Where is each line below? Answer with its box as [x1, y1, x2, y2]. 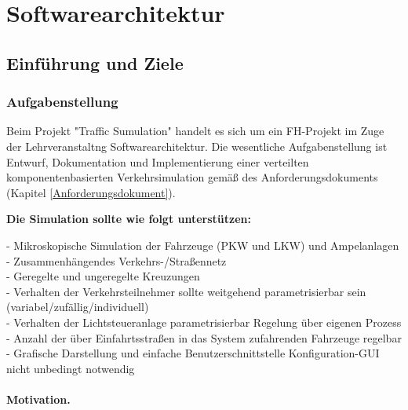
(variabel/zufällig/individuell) [6, 298, 149, 315]
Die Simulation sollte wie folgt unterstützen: [6, 210, 252, 227]
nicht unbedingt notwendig [6, 360, 135, 376]
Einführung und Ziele [6, 50, 184, 75]
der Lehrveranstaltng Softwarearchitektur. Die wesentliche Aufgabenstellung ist [6, 137, 388, 154]
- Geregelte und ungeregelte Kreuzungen [6, 268, 200, 284]
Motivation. [6, 390, 71, 407]
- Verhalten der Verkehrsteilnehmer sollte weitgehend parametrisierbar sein [6, 283, 366, 299]
